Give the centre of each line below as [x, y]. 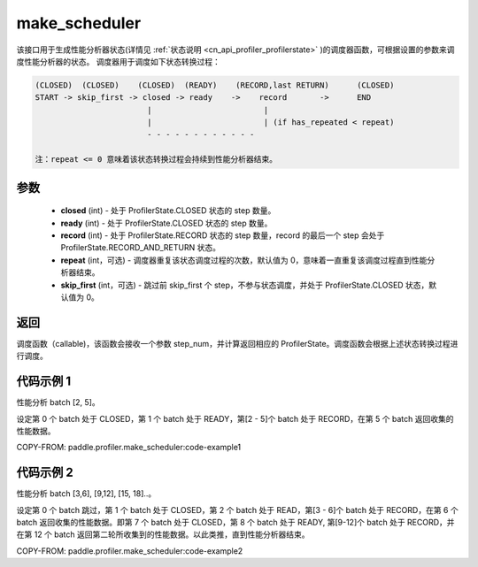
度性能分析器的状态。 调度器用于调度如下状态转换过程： [118, 61]
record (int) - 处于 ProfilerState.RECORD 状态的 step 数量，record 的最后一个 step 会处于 [223, 235]
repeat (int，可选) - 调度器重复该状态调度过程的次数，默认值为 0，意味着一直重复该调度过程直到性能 [244, 260]
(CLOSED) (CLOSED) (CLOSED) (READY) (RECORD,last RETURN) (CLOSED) [215, 85]
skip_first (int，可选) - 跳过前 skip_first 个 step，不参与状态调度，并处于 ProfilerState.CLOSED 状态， [245, 285]
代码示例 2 [45, 473]
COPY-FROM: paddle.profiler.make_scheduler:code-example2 [130, 551]
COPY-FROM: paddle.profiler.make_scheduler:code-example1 [129, 448]
